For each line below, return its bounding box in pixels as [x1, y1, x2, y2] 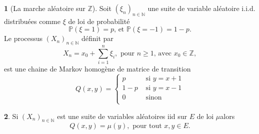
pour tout [132, 122, 162, 130]
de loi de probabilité [68, 15, 130, 26]
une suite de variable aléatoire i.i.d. [147, 3, 255, 13]
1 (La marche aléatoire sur [4, 3, 85, 13]
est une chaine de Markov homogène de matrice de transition [4, 63, 191, 74]
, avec [153, 49, 172, 57]
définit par [81, 33, 113, 43]
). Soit [92, 3, 111, 13]
